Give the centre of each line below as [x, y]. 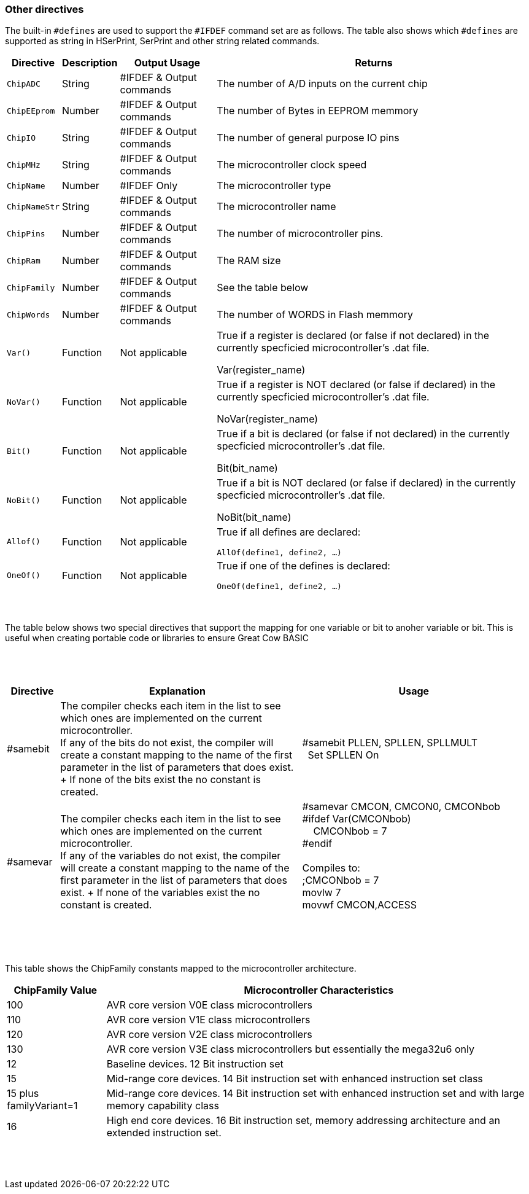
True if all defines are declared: [289, 532]
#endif [317, 844]
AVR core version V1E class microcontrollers [208, 1020]
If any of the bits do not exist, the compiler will [167, 743]
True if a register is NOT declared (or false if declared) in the [356, 385]
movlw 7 [322, 893]
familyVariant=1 [42, 1106]
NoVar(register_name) [268, 419]
